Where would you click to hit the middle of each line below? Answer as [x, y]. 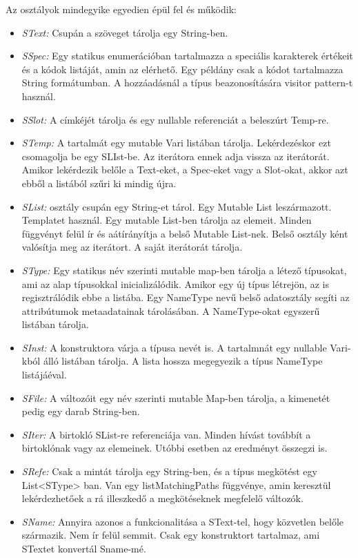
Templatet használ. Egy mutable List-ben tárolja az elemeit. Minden [167, 220]
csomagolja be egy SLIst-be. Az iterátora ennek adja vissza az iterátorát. [176, 156]
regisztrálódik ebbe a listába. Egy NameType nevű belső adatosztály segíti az [186, 297]
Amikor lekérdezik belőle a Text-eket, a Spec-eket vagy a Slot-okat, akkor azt [185, 170]
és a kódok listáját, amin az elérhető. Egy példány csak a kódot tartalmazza [182, 69]
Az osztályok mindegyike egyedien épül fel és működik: [121, 9]
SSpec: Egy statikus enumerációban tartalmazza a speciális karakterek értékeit [187, 56]
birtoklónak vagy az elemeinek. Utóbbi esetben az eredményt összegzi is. [175, 448]
